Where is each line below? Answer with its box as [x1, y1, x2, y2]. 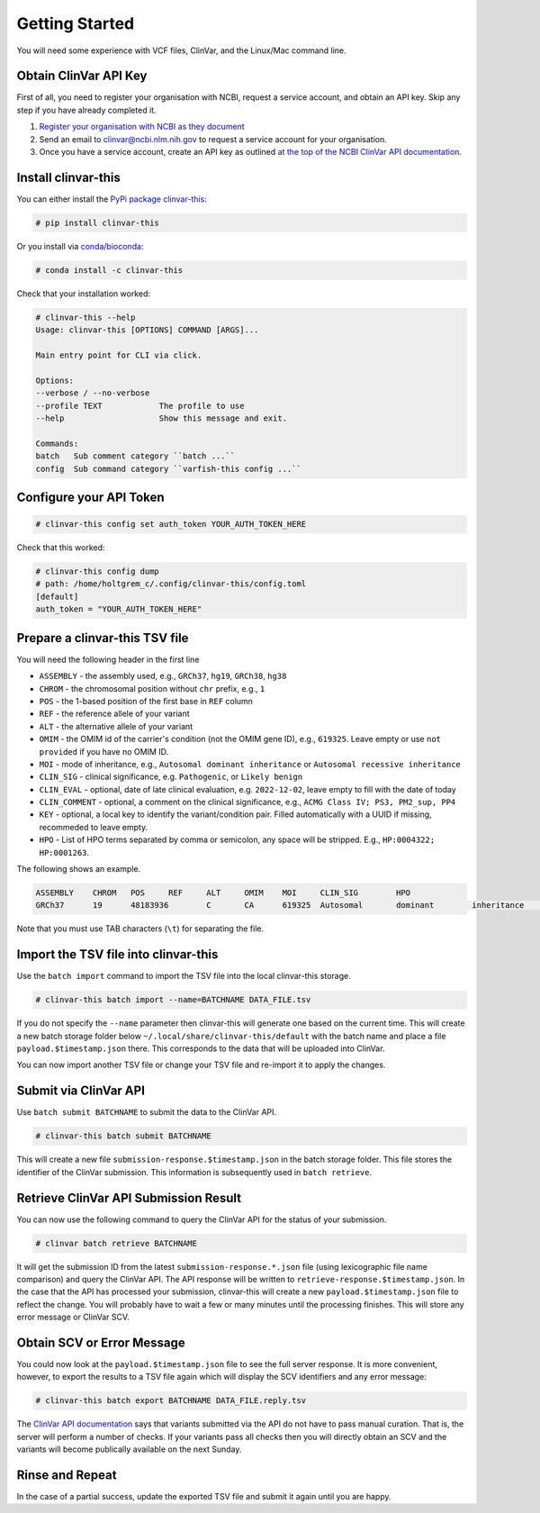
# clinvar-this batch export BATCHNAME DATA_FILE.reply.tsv [35, 1396, 307, 1406]
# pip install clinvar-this [35, 217, 159, 228]
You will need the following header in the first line [16, 654, 200, 665]
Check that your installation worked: [16, 288, 151, 299]
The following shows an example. [16, 864, 141, 874]
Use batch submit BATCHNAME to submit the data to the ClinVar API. [16, 1107, 277, 1118]
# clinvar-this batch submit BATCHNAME [35, 1131, 211, 1141]
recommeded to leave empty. [39, 821, 148, 832]
